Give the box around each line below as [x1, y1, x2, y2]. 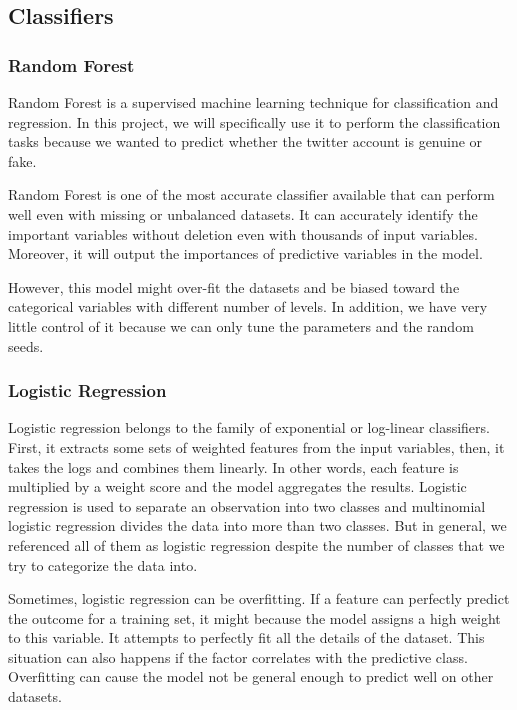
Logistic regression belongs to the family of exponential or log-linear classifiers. [8, 417, 490, 438]
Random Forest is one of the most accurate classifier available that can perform [8, 184, 495, 205]
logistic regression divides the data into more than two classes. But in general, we [8, 515, 507, 536]
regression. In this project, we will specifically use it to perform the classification [8, 111, 501, 132]
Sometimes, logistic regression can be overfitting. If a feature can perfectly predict [8, 588, 510, 609]
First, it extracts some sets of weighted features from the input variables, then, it [8, 436, 505, 457]
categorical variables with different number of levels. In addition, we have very [8, 296, 488, 317]
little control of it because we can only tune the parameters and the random [8, 315, 474, 336]
